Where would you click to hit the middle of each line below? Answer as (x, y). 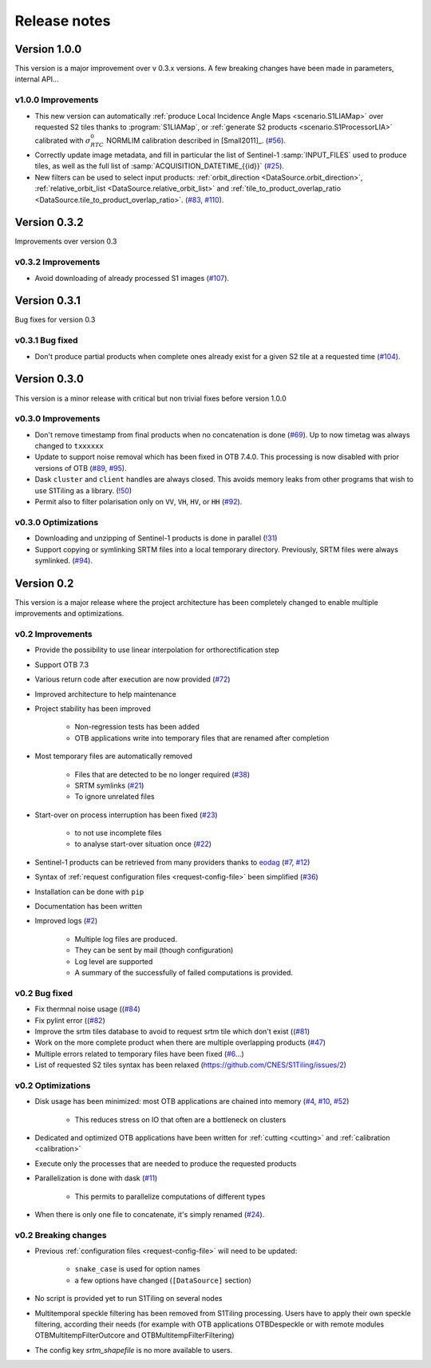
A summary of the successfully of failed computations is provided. (184, 972)
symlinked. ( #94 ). (64, 560)
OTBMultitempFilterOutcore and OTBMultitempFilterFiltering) (134, 1335)
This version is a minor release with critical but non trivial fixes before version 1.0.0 (150, 398)
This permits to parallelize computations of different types (170, 1196)
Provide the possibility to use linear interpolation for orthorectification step (157, 650)
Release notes (63, 21)
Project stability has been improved (93, 708)
